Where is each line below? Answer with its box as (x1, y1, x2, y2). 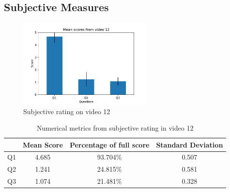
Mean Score (22, 139, 63, 149)
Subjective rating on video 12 (23, 106, 110, 117)
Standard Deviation (156, 139, 223, 149)
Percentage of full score (69, 139, 150, 149)
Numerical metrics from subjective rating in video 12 (36, 122, 194, 133)
